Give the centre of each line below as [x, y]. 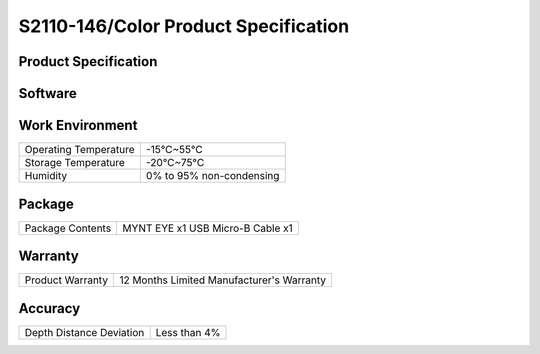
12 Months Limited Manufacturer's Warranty [223, 280]
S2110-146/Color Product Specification [184, 26]
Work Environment [78, 125]
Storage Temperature [74, 163]
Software [47, 93]
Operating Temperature [79, 150]
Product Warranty [66, 280]
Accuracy [49, 308]
